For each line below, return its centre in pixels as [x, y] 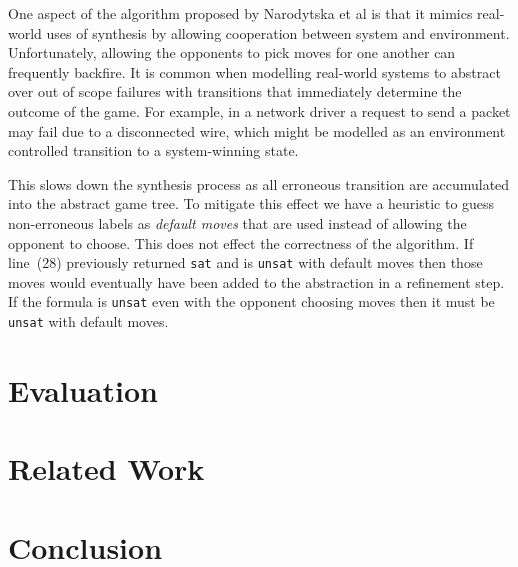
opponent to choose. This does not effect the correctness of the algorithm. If [241, 242]
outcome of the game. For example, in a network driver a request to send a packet [259, 110]
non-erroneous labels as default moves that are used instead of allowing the [237, 222]
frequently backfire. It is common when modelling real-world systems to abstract [254, 71]
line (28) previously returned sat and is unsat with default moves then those [245, 262]
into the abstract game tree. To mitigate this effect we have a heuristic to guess [251, 203]
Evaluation [83, 389]
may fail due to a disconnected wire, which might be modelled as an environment [257, 130]
